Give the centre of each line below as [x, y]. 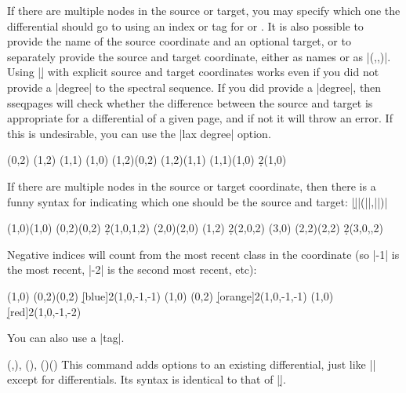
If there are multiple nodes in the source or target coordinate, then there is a [192, 186]
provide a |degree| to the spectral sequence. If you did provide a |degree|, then [194, 87]
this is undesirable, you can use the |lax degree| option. [139, 133]
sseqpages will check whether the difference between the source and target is [190, 102]
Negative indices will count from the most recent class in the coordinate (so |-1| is [203, 254]
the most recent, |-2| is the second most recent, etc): [132, 269]
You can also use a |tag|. [66, 338]
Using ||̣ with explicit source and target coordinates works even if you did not [193, 72]
